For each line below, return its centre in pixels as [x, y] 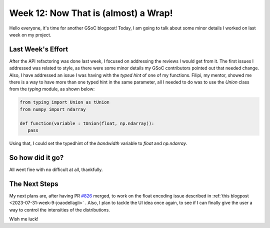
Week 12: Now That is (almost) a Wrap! [91, 13]
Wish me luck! [24, 219]
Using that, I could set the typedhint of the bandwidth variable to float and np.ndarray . [98, 143]
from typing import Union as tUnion [65, 102]
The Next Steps [34, 184]
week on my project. [30, 34]
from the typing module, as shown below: [52, 89]
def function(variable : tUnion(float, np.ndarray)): [87, 123]
